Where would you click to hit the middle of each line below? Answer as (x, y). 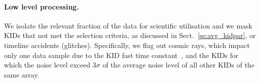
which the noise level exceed (47, 65)
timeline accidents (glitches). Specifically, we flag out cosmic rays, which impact (127, 45)
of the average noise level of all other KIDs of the (178, 65)
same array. (22, 74)
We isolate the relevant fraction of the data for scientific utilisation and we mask (128, 25)
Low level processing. (42, 6)
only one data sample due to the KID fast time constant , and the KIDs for (121, 55)
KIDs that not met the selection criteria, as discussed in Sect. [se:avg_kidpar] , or (130, 35)
